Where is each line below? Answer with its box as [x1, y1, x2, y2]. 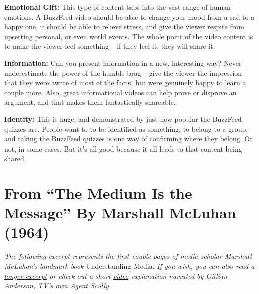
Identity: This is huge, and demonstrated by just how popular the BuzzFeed [4, 113, 242, 124]
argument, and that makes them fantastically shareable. [4, 97, 176, 107]
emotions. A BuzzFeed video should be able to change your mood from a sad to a [4, 11, 255, 22]
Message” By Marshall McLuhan [4, 202, 236, 223]
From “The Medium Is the [4, 183, 192, 203]
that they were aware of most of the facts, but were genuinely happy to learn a [4, 77, 246, 88]
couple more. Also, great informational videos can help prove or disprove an [4, 87, 237, 97]
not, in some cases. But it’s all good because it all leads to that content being [4, 143, 242, 154]
